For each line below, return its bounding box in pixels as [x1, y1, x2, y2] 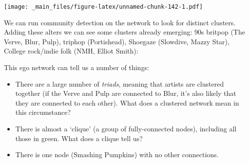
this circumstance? [15, 107, 71, 117]
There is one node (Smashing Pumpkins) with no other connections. [15, 149, 219, 160]
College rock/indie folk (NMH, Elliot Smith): [4, 46, 138, 56]
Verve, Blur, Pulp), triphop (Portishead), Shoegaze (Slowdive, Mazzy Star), [4, 36, 230, 46]
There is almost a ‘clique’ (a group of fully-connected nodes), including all [15, 124, 237, 133]
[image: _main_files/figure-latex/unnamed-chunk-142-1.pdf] [4, 3, 203, 10]
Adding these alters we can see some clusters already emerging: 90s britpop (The [4, 27, 245, 37]
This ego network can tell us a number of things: [4, 62, 149, 72]
